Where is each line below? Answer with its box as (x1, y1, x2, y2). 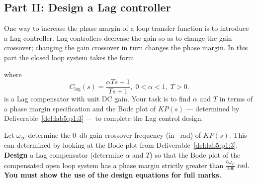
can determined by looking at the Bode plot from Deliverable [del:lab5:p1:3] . (4, 140, 238, 150)
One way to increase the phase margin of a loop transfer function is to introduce (4, 23, 249, 33)
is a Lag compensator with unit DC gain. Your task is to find (4, 93, 191, 104)
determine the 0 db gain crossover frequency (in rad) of (28, 130, 201, 140)
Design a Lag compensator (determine (4, 150, 123, 160)
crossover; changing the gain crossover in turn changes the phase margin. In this (4, 42, 248, 53)
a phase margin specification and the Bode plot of (4, 103, 156, 113)
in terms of (219, 93, 253, 104)
